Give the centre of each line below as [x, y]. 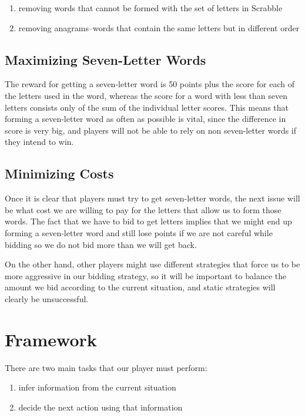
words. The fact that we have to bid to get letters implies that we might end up [148, 221]
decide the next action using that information [100, 407]
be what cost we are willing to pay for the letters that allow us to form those [143, 209]
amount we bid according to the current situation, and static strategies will [140, 287]
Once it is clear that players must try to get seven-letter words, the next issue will [152, 198]
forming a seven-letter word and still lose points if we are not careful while [139, 232]
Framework [51, 339]
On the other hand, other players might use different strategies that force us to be [152, 264]
